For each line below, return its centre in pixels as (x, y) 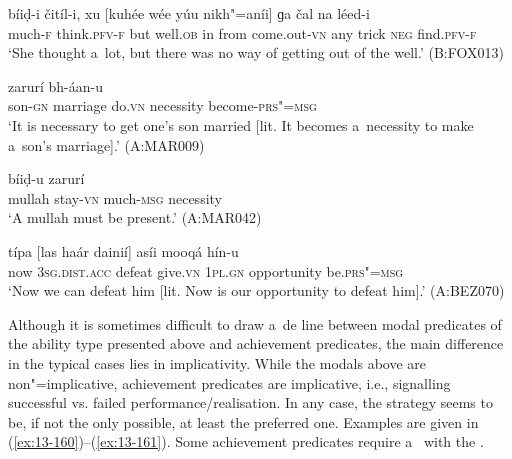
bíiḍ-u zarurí (46, 178)
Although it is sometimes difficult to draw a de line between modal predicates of (255, 323)
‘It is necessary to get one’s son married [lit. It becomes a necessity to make (241, 124)
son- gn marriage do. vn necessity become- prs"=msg (162, 105)
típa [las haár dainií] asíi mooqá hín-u (123, 250)
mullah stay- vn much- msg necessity (115, 197)
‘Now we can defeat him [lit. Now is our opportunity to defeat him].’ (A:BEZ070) (256, 290)
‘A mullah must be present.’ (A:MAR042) (135, 217)
